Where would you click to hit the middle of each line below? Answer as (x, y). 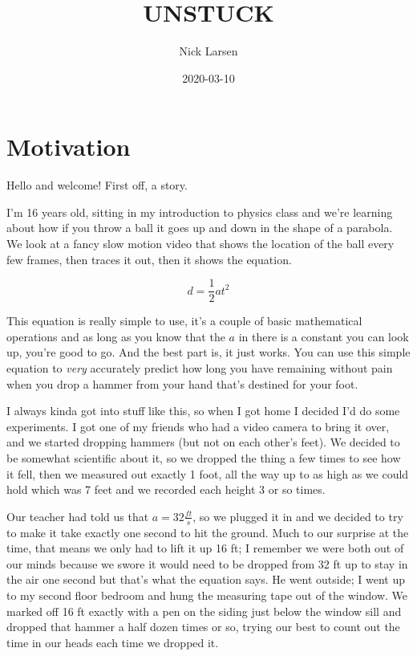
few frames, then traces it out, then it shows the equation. (149, 259)
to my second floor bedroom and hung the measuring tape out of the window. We (207, 595)
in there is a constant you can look (324, 336)
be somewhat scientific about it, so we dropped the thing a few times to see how (204, 458)
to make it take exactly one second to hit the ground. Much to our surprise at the (208, 532)
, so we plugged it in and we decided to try (298, 516)
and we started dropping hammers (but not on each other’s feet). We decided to (203, 442)
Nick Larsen (208, 51)
